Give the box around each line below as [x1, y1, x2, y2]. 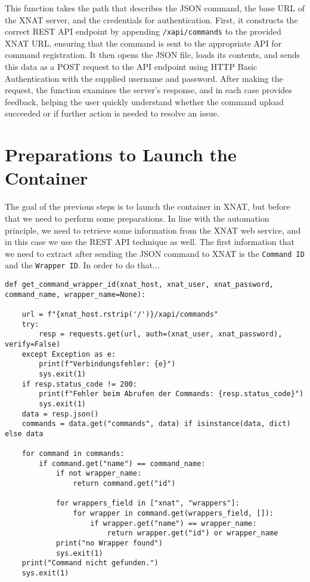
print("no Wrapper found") [55, 539, 163, 548]
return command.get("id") [73, 479, 176, 488]
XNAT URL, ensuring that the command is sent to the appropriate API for [5, 36, 282, 49]
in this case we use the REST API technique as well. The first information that [5, 235, 294, 248]
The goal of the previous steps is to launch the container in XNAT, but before [5, 200, 290, 213]
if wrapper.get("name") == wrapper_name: [90, 519, 257, 528]
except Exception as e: [21, 350, 116, 359]
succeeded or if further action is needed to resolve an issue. [5, 107, 219, 120]
